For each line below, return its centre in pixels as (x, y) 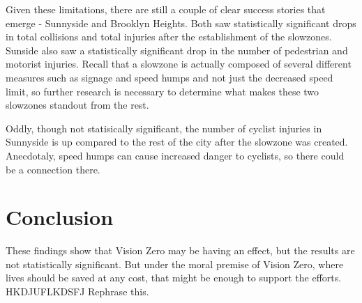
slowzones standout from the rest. (77, 105)
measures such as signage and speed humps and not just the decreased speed (169, 77)
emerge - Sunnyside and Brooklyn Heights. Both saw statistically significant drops (181, 23)
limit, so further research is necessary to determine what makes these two (163, 91)
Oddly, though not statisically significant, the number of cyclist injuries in (164, 128)
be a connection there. (53, 169)
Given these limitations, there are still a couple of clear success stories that (166, 9)
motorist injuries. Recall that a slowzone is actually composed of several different (179, 64)
